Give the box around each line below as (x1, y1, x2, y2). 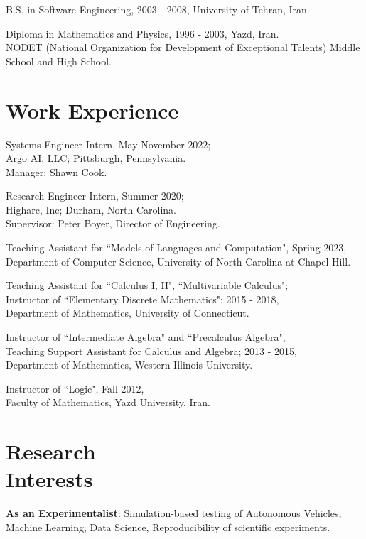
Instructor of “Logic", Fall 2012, (6, 381, 144, 396)
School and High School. (6, 53, 112, 68)
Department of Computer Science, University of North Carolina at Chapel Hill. (6, 254, 351, 268)
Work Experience (6, 95, 179, 124)
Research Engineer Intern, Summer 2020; (6, 188, 184, 203)
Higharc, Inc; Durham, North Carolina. (6, 202, 176, 217)
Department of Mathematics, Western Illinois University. (6, 357, 253, 372)
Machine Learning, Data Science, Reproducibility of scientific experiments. (6, 519, 330, 534)
